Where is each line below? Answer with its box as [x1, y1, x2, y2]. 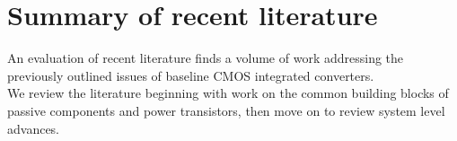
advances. [7, 119, 60, 137]
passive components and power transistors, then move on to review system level [7, 101, 445, 119]
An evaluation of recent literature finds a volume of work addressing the [7, 48, 404, 67]
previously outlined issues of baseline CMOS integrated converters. [7, 66, 374, 84]
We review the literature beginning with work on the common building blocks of [7, 84, 449, 102]
